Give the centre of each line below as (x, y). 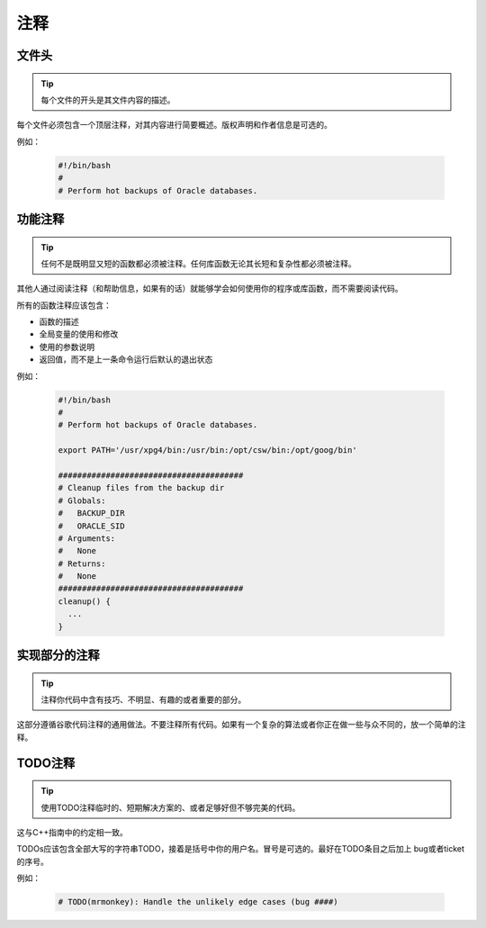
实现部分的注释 (58, 656)
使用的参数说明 (67, 347)
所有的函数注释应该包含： (64, 305)
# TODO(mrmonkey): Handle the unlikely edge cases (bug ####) (198, 902)
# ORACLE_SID (91, 526)
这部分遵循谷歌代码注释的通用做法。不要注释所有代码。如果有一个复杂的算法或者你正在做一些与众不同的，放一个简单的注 (241, 725)
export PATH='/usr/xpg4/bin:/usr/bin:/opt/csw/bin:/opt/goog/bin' (207, 450)
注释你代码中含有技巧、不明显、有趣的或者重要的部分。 (144, 700)
